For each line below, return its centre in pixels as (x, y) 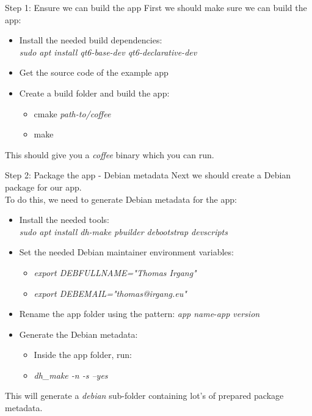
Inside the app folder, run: (83, 355)
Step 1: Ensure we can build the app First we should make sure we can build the (156, 7)
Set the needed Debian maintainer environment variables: (126, 252)
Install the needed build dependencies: (91, 40)
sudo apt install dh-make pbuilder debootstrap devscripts (123, 231)
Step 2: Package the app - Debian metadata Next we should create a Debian (148, 175)
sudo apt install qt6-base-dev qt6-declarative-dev (108, 52)
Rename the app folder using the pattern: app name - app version (140, 314)
